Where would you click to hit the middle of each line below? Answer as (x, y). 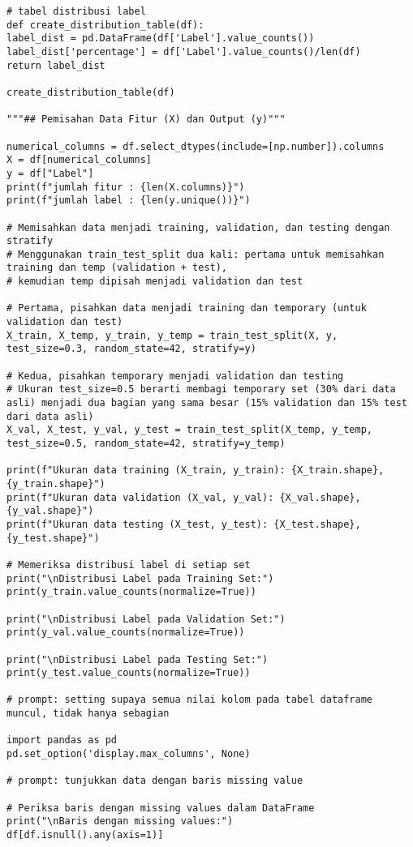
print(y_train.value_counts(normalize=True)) (131, 592)
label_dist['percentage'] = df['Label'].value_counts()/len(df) (184, 51)
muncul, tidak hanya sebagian (88, 714)
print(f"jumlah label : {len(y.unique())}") (129, 201)
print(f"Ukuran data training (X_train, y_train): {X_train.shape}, (196, 471)
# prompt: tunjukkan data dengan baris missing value (155, 781)
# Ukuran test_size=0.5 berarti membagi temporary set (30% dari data (201, 389)
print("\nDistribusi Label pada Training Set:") (140, 578)
